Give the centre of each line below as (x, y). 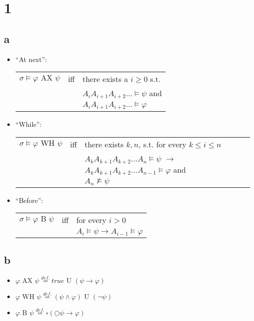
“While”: (29, 124)
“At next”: (31, 59)
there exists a (105, 79)
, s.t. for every (162, 144)
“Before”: (29, 200)
